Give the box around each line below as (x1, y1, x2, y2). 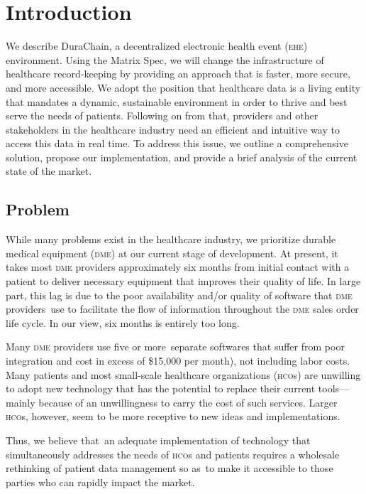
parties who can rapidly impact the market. (6, 474, 195, 489)
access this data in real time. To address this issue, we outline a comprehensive (6, 136, 348, 151)
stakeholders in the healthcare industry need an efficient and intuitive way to (6, 122, 340, 136)
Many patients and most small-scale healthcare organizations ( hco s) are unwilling (6, 367, 361, 382)
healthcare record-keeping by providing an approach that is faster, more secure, (6, 66, 350, 81)
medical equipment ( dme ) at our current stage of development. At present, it (6, 245, 338, 260)
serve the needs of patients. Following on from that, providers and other (6, 108, 318, 123)
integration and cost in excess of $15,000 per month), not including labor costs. (6, 353, 350, 368)
